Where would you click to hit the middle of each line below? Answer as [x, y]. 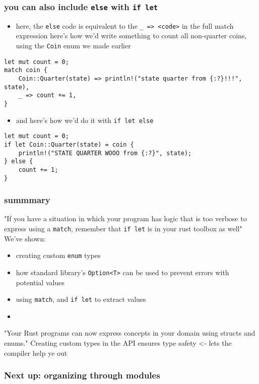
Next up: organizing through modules [82, 375]
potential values [40, 282]
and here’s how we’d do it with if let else [85, 120]
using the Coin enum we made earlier [73, 46]
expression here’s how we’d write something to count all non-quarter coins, [131, 36]
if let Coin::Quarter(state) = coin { [69, 144]
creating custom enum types [58, 255]
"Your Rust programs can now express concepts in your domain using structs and [130, 333]
